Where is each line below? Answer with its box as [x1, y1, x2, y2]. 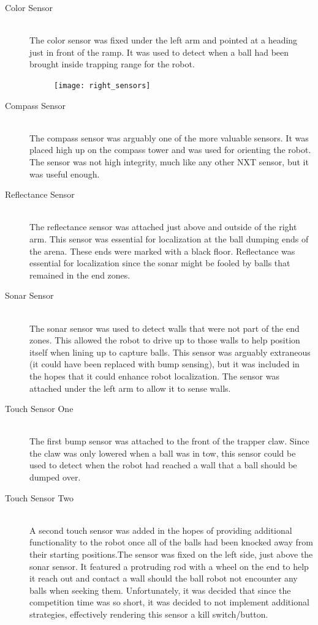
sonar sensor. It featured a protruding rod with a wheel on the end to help [29, 560, 309, 572]
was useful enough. [29, 167, 100, 180]
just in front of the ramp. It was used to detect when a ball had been [29, 45, 289, 58]
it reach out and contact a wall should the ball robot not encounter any [29, 572, 298, 585]
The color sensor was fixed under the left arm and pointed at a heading [29, 34, 298, 47]
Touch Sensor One [5, 402, 74, 415]
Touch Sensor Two [5, 491, 74, 504]
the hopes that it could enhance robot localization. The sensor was [29, 369, 279, 382]
